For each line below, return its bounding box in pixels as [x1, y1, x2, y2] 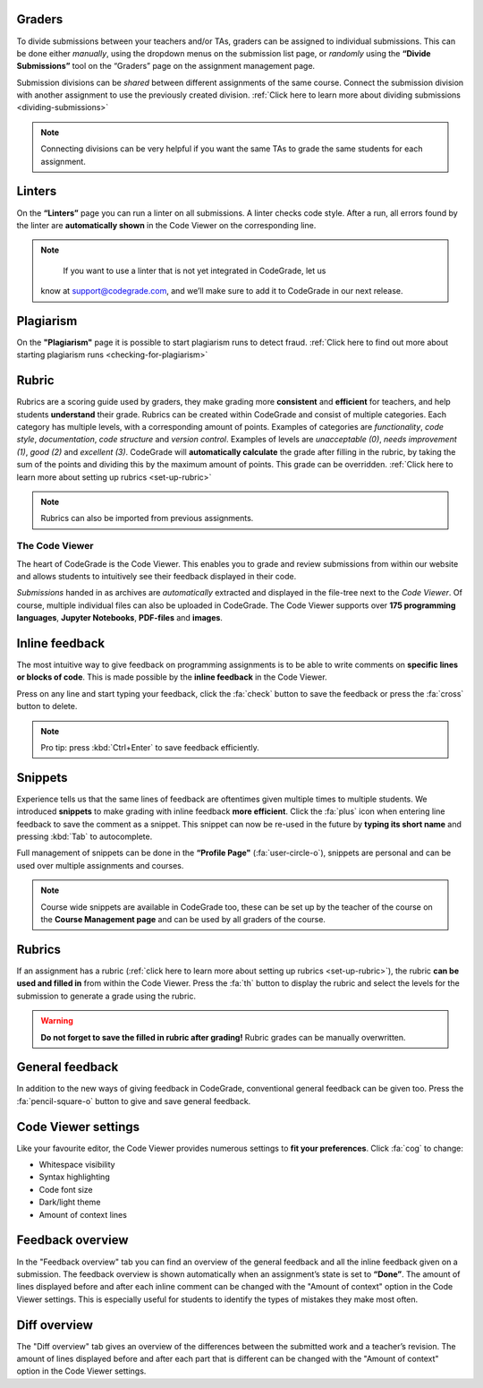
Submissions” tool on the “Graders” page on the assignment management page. [16, 61, 316, 72]
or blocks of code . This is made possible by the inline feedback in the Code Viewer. [16, 672, 327, 682]
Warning [40, 1015, 73, 1026]
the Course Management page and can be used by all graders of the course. [40, 914, 326, 925]
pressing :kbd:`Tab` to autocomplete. [16, 831, 153, 842]
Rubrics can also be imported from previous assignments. [40, 513, 254, 524]
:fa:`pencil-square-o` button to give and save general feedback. [16, 1095, 251, 1106]
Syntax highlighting [38, 1171, 111, 1182]
